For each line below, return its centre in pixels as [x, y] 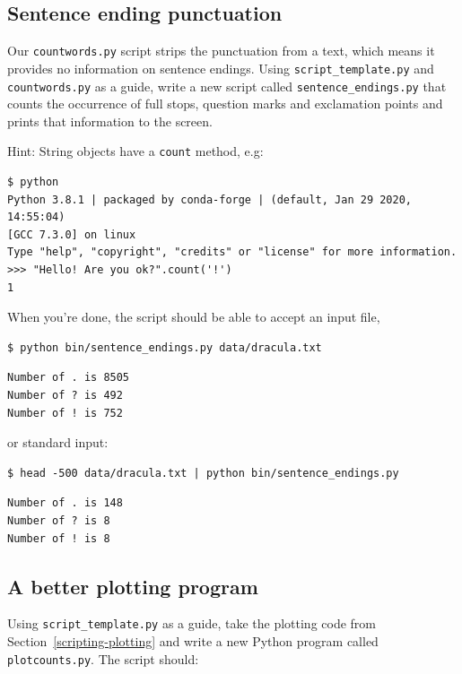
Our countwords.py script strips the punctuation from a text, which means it [221, 51]
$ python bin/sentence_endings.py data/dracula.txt [165, 347]
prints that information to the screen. [110, 121]
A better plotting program [133, 586]
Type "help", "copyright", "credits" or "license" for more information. [232, 252]
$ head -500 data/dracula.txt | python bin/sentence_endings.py [203, 473]
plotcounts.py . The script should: [103, 658]
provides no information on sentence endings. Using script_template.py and [221, 68]
